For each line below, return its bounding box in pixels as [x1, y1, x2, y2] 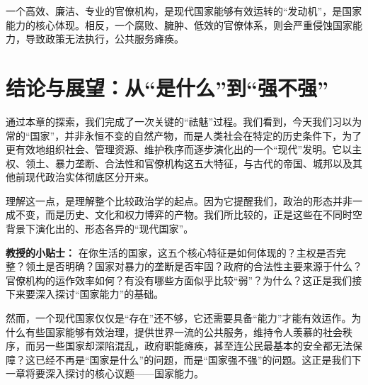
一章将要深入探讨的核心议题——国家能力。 [6, 366, 204, 381]
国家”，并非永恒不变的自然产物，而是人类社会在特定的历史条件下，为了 [30, 128, 362, 143]
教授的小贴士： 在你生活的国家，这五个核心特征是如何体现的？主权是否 [6, 245, 336, 260]
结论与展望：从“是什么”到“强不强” [6, 72, 328, 101]
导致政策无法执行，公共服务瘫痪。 [25, 31, 184, 46]
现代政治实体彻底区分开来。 [25, 169, 154, 184]
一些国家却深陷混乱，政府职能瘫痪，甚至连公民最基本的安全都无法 [45, 338, 352, 353]
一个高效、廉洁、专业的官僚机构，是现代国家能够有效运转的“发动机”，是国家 [6, 4, 362, 18]
